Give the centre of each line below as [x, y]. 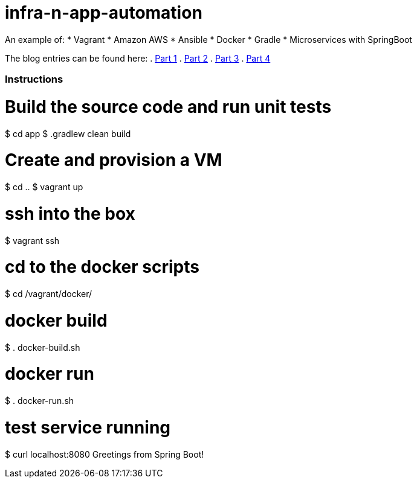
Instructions [34, 79]
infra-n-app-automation [104, 13]
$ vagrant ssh [32, 240]
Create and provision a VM [114, 160]
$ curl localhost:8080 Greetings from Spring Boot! [105, 454]
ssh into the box [70, 213]
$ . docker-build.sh [43, 347]
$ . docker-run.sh [40, 401]
